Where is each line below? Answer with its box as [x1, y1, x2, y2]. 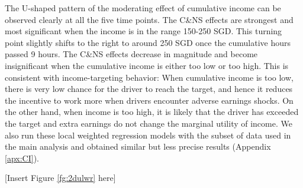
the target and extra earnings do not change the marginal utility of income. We [5, 117, 292, 129]
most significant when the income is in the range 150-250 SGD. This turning [5, 25, 282, 37]
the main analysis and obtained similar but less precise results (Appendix [5, 140, 271, 153]
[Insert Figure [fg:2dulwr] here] [5, 171, 116, 184]
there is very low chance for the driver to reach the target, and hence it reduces [5, 83, 293, 95]
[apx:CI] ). [5, 151, 39, 164]
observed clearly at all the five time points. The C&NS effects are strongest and [5, 13, 294, 25]
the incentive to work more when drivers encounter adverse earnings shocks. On [5, 94, 294, 106]
